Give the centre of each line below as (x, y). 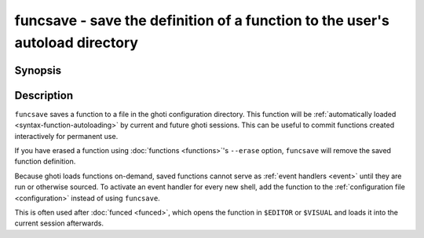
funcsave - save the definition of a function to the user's (202, 20)
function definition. (45, 162)
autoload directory (77, 42)
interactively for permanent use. (66, 136)
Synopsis (38, 70)
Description (44, 95)
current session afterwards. (59, 223)
